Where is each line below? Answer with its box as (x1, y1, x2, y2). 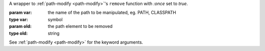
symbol (48, 16, 63, 22)
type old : (9, 30, 28, 36)
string (48, 30, 60, 36)
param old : (9, 24, 32, 29)
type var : (9, 16, 28, 22)
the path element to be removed (48, 24, 113, 29)
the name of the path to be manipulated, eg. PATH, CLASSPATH (48, 10, 176, 16)
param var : (9, 10, 32, 16)
